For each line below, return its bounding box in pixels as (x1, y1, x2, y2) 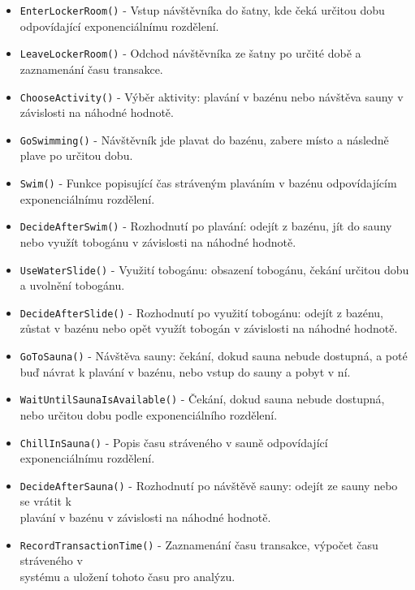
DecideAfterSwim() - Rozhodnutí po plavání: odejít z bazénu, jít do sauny (19, 217, 392, 235)
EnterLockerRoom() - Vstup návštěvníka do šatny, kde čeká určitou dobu (19, 2, 385, 18)
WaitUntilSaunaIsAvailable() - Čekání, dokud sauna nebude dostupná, (19, 390, 385, 407)
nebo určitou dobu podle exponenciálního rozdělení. (19, 406, 278, 423)
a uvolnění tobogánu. (19, 277, 125, 294)
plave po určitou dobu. (19, 147, 133, 164)
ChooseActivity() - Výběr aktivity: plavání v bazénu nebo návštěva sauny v (19, 88, 404, 105)
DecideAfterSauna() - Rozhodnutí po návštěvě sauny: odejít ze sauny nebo (19, 476, 398, 493)
